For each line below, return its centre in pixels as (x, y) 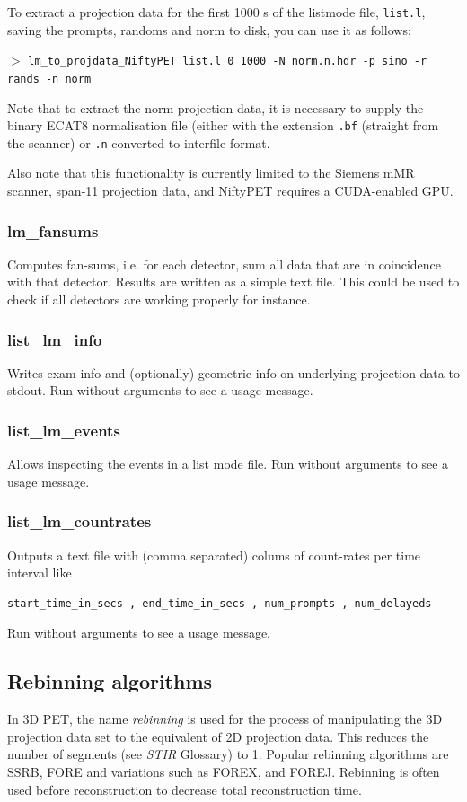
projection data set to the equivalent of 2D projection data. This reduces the (218, 736)
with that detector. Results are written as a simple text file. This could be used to (233, 282)
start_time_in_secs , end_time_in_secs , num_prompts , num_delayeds (220, 603)
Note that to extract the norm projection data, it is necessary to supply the (216, 107)
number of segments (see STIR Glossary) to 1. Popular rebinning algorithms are (228, 754)
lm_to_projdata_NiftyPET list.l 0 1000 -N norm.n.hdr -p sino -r (228, 62)
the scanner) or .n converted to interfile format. (139, 142)
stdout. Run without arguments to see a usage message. (160, 390)
